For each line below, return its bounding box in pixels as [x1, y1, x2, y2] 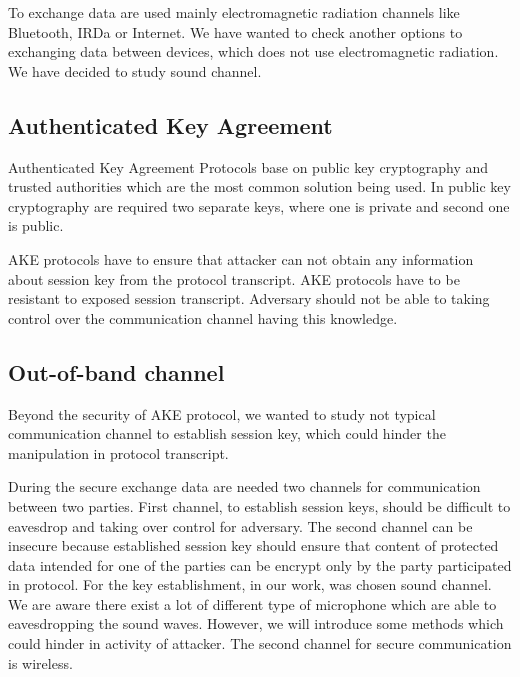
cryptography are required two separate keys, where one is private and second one [8, 195, 510, 216]
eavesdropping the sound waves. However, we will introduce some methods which [8, 613, 504, 634]
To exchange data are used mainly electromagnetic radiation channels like [8, 2, 460, 22]
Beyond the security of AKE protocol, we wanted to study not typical [8, 403, 436, 424]
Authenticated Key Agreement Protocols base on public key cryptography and [8, 156, 489, 177]
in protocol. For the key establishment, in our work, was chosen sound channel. [8, 574, 492, 595]
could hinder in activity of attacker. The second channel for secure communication [8, 633, 512, 654]
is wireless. [8, 652, 73, 673]
